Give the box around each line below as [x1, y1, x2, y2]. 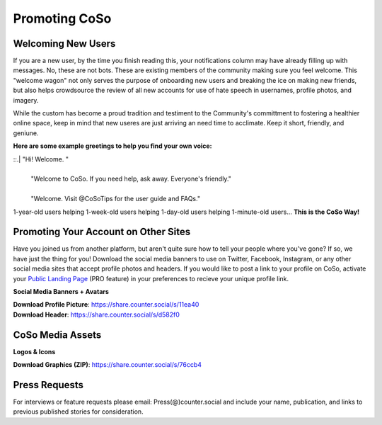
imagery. [13, 96, 39, 104]
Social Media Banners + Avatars [13, 288, 110, 295]
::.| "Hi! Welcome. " [13, 154, 69, 163]
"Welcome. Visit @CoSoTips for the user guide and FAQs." [30, 195, 201, 203]
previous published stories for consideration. [13, 407, 144, 416]
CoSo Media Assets [13, 329, 102, 341]
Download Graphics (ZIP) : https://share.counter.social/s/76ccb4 [13, 361, 202, 369]
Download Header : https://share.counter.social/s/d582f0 [13, 310, 180, 319]
